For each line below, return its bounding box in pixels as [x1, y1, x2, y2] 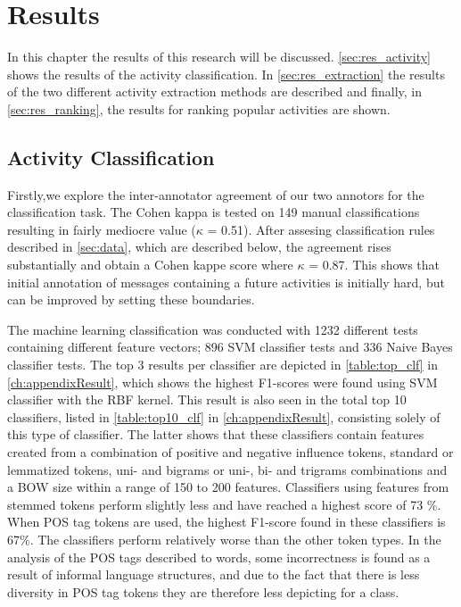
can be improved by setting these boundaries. [7, 290, 255, 309]
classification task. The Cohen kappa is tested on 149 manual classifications [7, 203, 420, 221]
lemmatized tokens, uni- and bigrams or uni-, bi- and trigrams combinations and [7, 460, 448, 478]
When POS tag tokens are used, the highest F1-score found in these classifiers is [7, 512, 446, 531]
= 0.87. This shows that [309, 255, 440, 274]
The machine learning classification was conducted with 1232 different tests [7, 320, 418, 338]
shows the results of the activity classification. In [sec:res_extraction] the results [7, 64, 445, 83]
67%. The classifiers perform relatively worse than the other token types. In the [7, 529, 441, 548]
